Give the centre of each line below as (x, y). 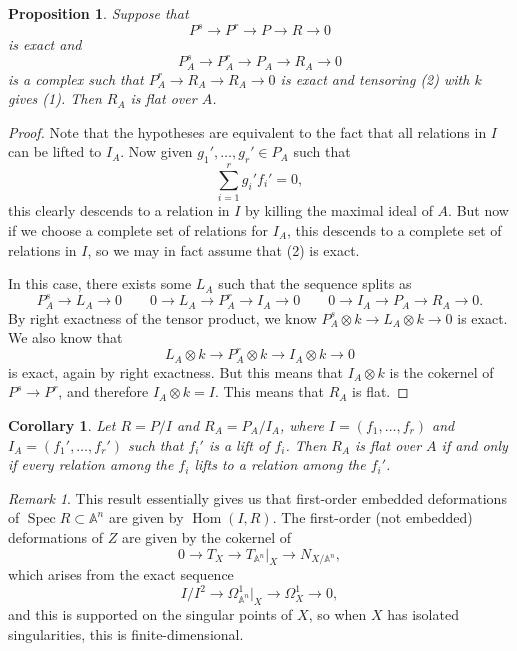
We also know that (65, 337)
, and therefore (103, 391)
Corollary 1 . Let (62, 425)
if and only (474, 444)
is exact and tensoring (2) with (375, 78)
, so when (337, 614)
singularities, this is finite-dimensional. (126, 633)
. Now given (156, 151)
